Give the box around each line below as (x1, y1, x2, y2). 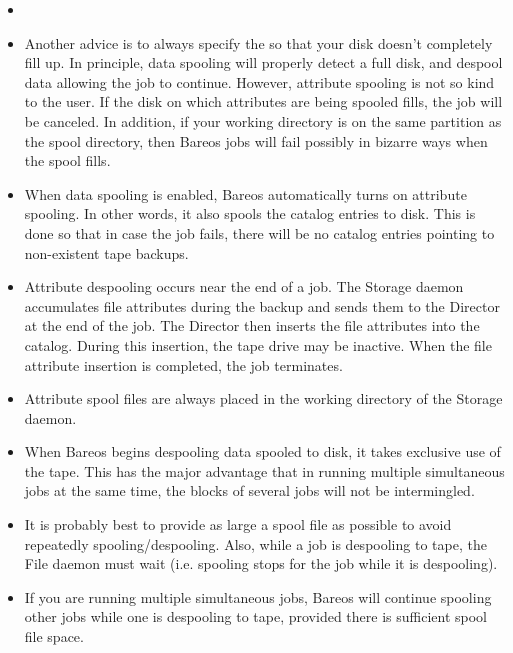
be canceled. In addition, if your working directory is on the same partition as (24, 110, 502, 131)
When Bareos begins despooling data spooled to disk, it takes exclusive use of (24, 441, 501, 462)
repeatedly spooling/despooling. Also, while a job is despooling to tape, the (24, 533, 487, 554)
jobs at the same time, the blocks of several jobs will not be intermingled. (24, 480, 475, 501)
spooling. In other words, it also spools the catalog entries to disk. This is (24, 203, 476, 224)
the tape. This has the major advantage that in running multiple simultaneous (24, 460, 505, 481)
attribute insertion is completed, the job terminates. (24, 354, 343, 375)
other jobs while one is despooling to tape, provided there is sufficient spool (24, 606, 487, 627)
